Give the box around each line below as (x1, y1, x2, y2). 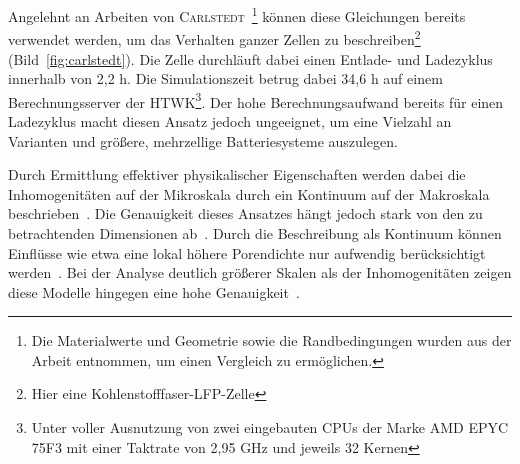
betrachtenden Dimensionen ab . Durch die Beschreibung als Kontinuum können (8, 222, 502, 243)
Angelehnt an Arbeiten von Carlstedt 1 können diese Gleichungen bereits (8, 3, 466, 26)
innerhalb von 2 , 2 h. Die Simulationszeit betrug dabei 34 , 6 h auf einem (8, 68, 443, 89)
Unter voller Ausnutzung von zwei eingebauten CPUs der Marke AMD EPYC (31, 417, 509, 438)
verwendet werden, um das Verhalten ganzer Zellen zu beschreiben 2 (8, 26, 421, 49)
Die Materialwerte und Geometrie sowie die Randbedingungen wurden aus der (31, 330, 512, 351)
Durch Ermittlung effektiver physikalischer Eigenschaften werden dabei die (8, 164, 466, 185)
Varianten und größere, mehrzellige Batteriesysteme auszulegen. (8, 130, 398, 151)
